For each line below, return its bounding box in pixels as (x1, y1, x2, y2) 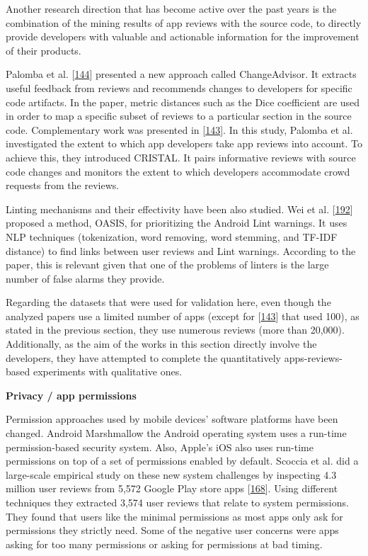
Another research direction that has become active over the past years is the (6, 1, 337, 16)
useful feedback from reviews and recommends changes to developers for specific (6, 80, 352, 95)
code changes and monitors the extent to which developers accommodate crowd (6, 164, 350, 178)
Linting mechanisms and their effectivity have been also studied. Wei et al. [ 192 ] (6, 201, 353, 216)
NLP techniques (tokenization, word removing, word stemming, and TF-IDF (6, 229, 338, 244)
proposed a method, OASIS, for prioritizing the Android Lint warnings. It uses (6, 215, 347, 230)
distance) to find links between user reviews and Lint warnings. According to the (6, 243, 356, 258)
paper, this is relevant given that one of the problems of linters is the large (6, 257, 329, 272)
